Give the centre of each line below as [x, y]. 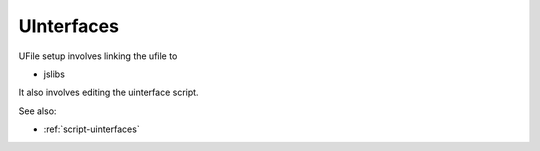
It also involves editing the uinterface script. [108, 92]
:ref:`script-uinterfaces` [91, 129]
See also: [37, 111]
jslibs [54, 74]
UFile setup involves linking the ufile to [98, 56]
